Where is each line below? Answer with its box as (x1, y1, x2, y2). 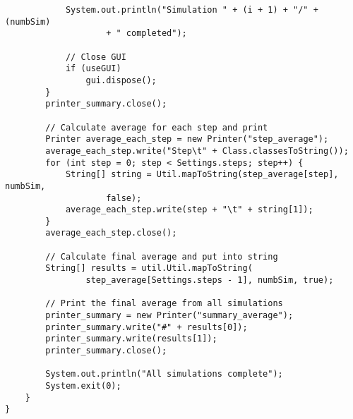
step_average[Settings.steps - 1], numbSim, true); (85, 275, 334, 286)
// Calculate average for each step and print (45, 122, 268, 133)
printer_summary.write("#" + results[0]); (45, 322, 248, 332)
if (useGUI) (65, 63, 121, 74)
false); (106, 193, 142, 203)
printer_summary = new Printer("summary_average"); (45, 310, 294, 321)
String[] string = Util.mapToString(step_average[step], (65, 169, 339, 180)
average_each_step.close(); (45, 228, 177, 238)
